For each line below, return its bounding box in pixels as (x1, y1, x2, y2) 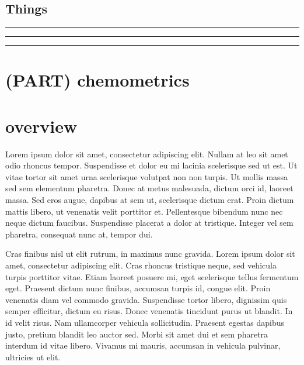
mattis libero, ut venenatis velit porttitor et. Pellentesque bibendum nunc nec (5, 205, 283, 217)
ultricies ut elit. (5, 350, 61, 363)
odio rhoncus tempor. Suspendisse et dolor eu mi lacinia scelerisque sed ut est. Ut (5, 159, 298, 171)
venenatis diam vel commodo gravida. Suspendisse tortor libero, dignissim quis (5, 293, 287, 305)
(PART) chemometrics (5, 68, 190, 92)
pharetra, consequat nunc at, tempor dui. (5, 228, 153, 240)
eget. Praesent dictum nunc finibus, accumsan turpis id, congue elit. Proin (5, 282, 271, 294)
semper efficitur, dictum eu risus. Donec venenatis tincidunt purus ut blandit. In (5, 305, 293, 317)
